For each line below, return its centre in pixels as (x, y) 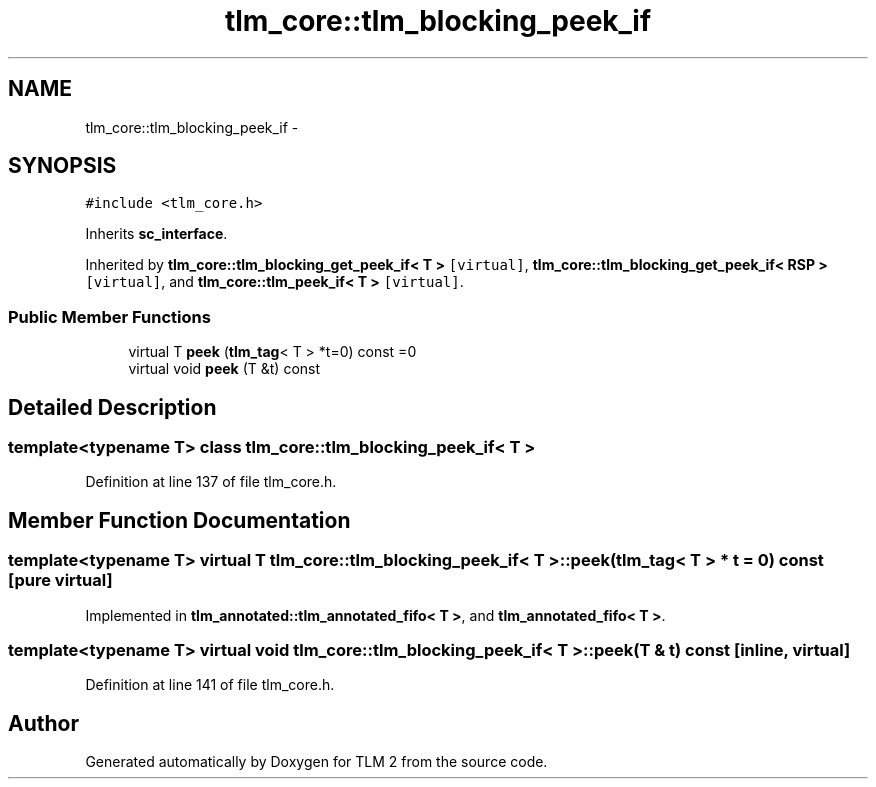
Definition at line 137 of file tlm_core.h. (211, 482)
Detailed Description (112, 407)
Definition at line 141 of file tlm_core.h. (210, 685)
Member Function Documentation (179, 520)
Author (43, 723)
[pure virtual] (60, 580)
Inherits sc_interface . (156, 234)
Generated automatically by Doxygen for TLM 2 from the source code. (316, 762)
